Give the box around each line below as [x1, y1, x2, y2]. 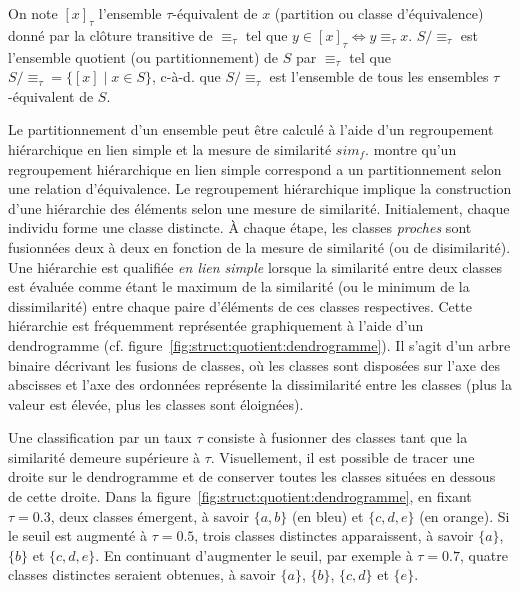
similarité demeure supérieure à [8, 446, 201, 467]
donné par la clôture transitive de [8, 24, 213, 45]
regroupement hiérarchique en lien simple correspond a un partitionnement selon [8, 158, 502, 179]
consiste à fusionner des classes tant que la [207, 427, 468, 448]
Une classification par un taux [8, 427, 192, 448]
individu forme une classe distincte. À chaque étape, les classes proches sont [8, 217, 472, 238]
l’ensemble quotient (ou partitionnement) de [8, 46, 279, 67]
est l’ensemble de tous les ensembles [269, 66, 489, 87]
